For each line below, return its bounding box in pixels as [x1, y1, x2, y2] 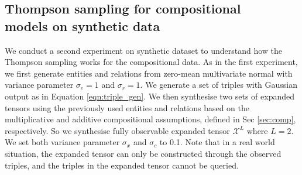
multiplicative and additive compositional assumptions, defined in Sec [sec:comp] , [5, 113, 296, 125]
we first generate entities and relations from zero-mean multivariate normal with [5, 67, 293, 79]
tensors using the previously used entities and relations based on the [5, 101, 250, 114]
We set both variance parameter [5, 136, 120, 148]
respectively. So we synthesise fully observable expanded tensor [5, 124, 230, 136]
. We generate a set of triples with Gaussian [140, 78, 298, 91]
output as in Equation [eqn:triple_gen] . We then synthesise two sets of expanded [5, 90, 295, 102]
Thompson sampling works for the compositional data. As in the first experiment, [5, 56, 298, 68]
